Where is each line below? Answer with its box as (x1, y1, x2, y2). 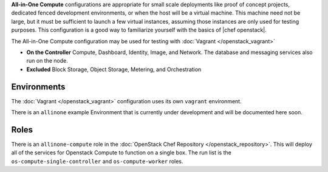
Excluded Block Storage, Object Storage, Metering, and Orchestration (26, 66, 202, 73)
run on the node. (26, 57, 68, 64)
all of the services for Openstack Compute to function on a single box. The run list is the (11, 149, 232, 156)
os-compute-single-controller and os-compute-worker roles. (11, 157, 183, 165)
